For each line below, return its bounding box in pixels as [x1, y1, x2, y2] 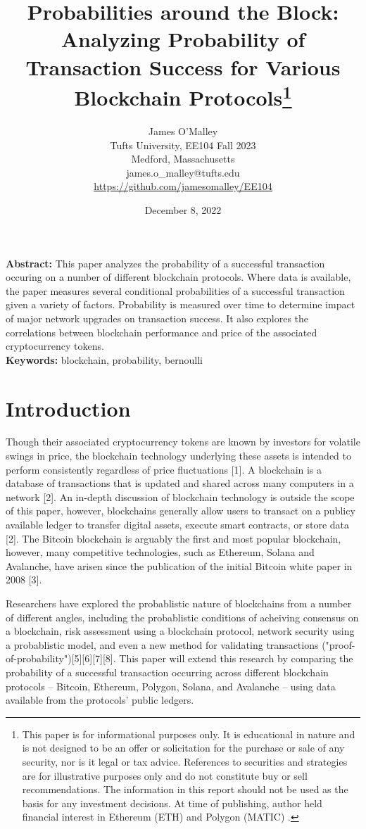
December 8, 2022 [144, 202, 222, 217]
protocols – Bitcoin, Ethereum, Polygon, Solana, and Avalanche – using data [6, 678, 336, 693]
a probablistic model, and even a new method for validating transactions [6, 637, 319, 652]
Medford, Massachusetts [131, 151, 235, 166]
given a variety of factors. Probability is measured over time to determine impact [6, 297, 355, 312]
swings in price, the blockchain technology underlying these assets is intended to [6, 448, 351, 463]
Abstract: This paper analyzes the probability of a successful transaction [6, 255, 325, 270]
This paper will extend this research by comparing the [119, 651, 353, 666]
